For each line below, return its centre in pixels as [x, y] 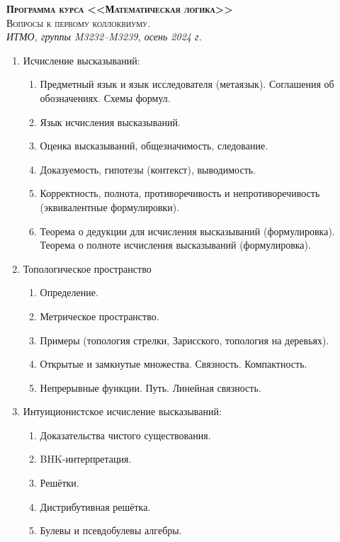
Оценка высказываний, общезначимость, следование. [154, 146]
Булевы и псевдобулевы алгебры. [111, 530]
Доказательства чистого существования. [125, 435]
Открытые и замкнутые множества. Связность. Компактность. [174, 364]
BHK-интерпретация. [86, 459]
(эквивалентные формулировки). [110, 207]
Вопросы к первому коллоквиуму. [79, 22]
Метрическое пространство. [100, 316]
